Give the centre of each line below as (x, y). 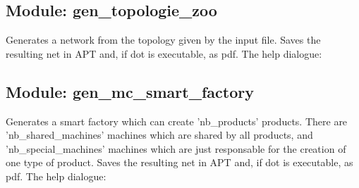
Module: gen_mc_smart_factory (130, 91)
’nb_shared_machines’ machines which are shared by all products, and (159, 135)
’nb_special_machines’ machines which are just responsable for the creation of (176, 148)
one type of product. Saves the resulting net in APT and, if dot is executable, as (179, 162)
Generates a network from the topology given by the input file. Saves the (163, 40)
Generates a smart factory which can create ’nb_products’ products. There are (177, 121)
